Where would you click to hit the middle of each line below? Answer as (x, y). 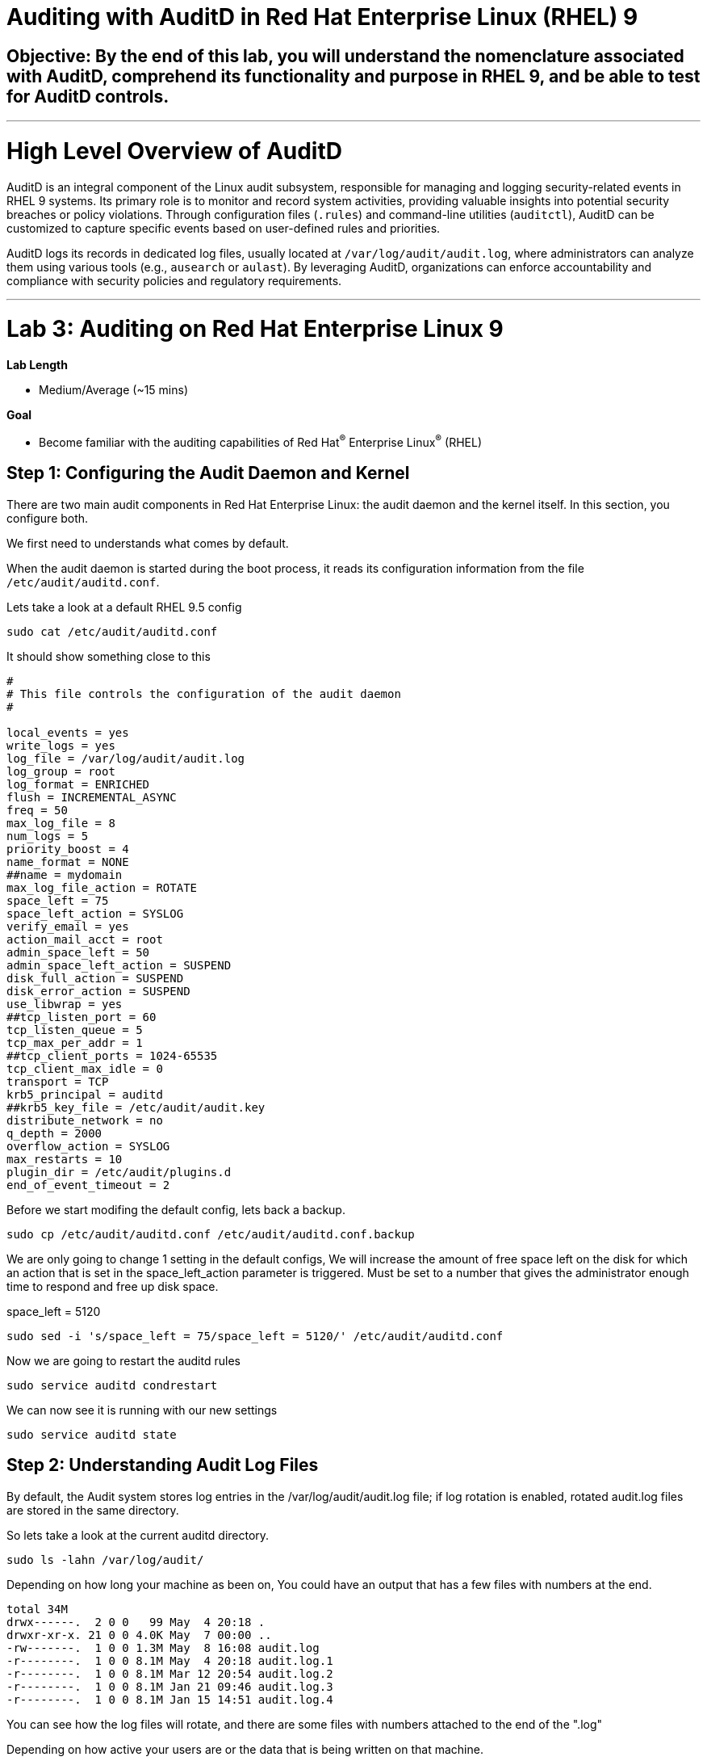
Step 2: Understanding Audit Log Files (163, 1465)
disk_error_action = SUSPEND (98, 991)
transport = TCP (58, 1081)
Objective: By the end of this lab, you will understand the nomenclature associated (345, 56)
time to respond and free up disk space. (113, 1286)
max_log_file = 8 (61, 823)
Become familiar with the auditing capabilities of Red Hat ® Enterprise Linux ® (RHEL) (260, 441)
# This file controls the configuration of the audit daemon (204, 693)
